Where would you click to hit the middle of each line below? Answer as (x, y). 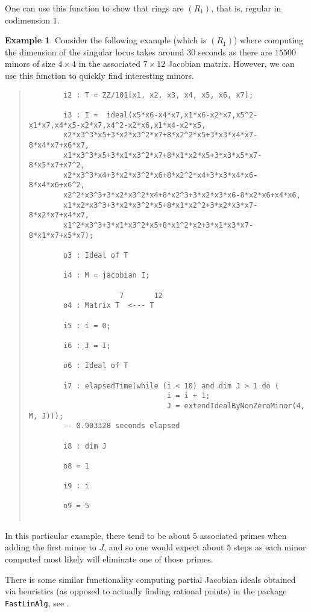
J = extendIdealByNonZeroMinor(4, (236, 406)
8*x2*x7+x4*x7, (59, 215)
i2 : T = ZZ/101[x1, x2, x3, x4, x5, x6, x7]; (159, 95)
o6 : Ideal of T (96, 366)
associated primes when (243, 535)
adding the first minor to (51, 547)
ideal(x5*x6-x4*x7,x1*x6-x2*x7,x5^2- (182, 115)
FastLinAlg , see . (37, 602)
